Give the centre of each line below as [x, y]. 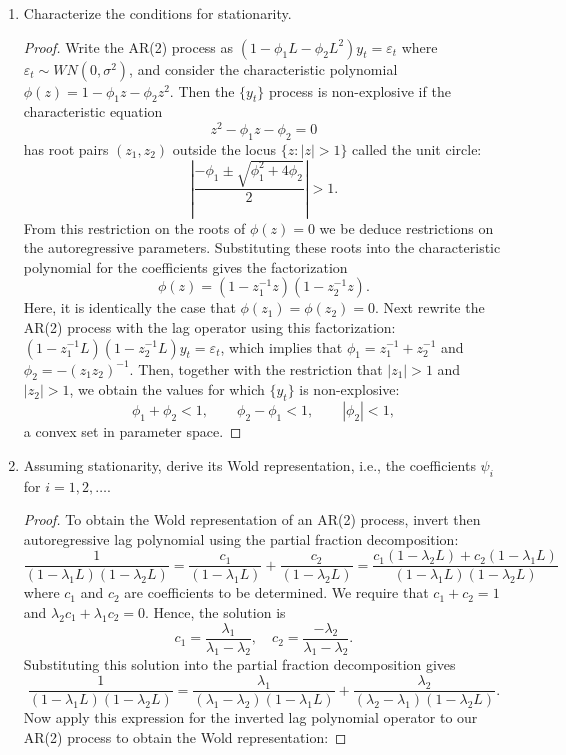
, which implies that [281, 346]
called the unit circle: [417, 148]
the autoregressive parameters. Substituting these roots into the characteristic [262, 247]
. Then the [202, 90]
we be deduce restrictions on [406, 227]
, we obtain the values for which [167, 389]
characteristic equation [93, 111]
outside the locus [224, 148]
